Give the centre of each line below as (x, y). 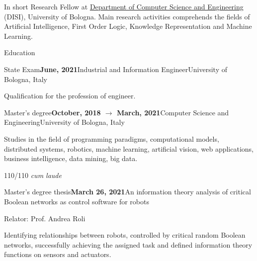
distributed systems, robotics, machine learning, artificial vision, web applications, (129, 148)
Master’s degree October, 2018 (52, 112)
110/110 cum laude (33, 175)
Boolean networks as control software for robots (77, 201)
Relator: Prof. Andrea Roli (45, 218)
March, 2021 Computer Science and (173, 112)
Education (20, 52)
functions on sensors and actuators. (58, 254)
